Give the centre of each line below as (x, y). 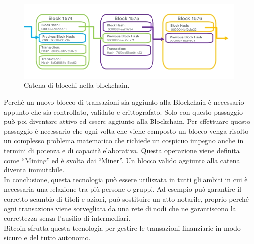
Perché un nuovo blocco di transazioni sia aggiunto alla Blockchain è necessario (124, 102)
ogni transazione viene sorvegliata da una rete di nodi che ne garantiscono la (120, 208)
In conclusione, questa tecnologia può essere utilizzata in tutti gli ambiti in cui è (126, 179)
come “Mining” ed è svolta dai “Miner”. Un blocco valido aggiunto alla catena (122, 160)
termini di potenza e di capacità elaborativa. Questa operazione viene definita (122, 150)
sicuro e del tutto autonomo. (47, 237)
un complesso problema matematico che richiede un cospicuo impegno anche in (124, 141)
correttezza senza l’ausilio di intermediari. (67, 218)
